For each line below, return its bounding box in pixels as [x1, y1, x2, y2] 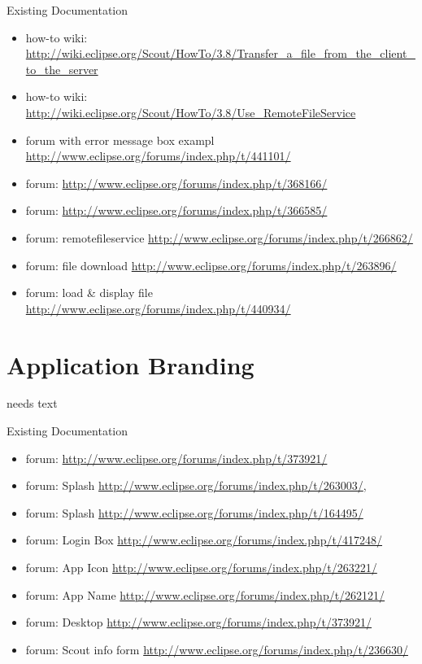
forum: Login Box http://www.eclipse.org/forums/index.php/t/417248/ [25, 531, 383, 548]
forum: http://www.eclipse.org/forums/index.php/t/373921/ [25, 449, 328, 466]
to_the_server [25, 60, 98, 77]
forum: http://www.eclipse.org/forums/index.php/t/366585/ [25, 202, 328, 219]
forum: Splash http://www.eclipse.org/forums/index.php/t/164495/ [25, 504, 363, 521]
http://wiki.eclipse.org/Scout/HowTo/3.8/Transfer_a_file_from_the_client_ [25, 45, 415, 62]
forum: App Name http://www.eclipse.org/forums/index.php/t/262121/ [25, 586, 385, 603]
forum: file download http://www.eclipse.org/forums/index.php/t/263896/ [25, 256, 397, 273]
